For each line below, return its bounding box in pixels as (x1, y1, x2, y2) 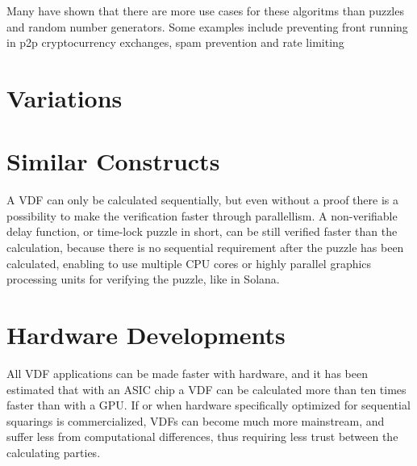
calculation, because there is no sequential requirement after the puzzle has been (6, 239, 404, 256)
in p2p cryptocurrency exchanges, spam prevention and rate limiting (6, 34, 344, 51)
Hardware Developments (6, 318, 286, 351)
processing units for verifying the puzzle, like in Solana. (6, 271, 280, 288)
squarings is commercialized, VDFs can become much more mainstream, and (6, 412, 385, 429)
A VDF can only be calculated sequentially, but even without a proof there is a (6, 191, 398, 208)
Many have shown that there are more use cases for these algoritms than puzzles (6, 2, 404, 19)
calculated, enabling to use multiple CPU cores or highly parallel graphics (6, 254, 372, 271)
